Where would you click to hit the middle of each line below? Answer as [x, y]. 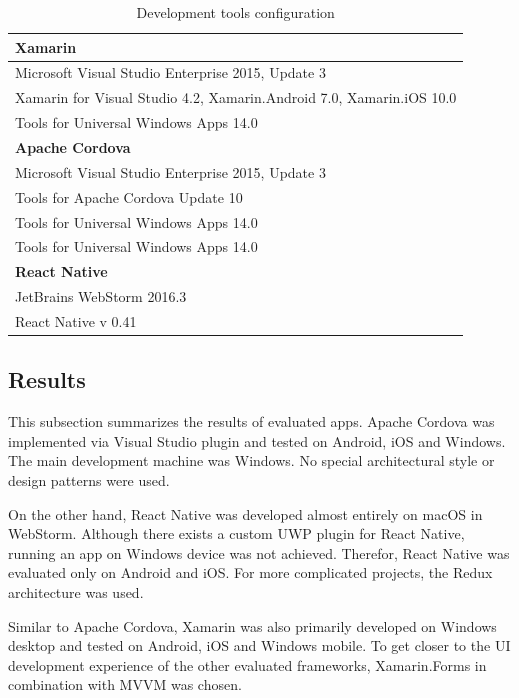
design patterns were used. [89, 479]
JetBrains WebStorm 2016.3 [101, 296]
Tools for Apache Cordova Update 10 [129, 196]
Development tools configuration [235, 12]
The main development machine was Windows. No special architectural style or [251, 460]
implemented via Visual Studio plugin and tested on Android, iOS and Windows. [257, 440]
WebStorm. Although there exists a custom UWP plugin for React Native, [236, 533]
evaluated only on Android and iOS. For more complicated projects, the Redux [250, 572]
